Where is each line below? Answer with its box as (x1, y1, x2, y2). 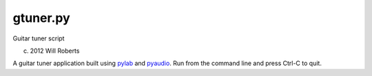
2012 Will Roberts (30, 47, 80, 55)
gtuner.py (12, 10, 70, 25)
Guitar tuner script (12, 34, 65, 42)
